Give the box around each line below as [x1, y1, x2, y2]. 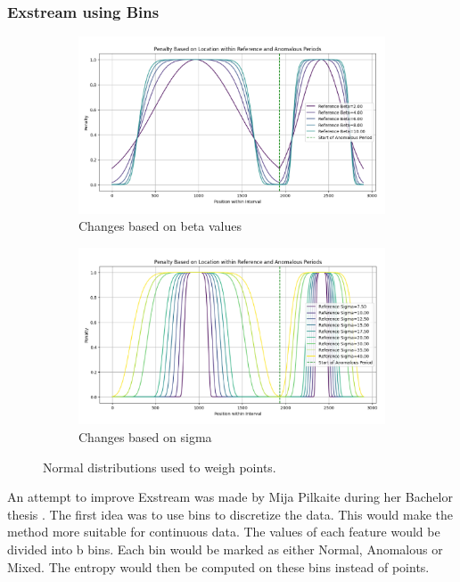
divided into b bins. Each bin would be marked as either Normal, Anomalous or [7, 540, 443, 559]
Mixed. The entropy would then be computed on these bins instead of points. [7, 557, 430, 576]
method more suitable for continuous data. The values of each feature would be [7, 522, 440, 541]
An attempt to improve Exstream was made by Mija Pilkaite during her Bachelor [7, 488, 453, 506]
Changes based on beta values [78, 217, 242, 235]
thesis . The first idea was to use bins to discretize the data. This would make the [7, 504, 453, 523]
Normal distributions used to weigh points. [43, 457, 276, 476]
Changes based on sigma [78, 428, 212, 447]
